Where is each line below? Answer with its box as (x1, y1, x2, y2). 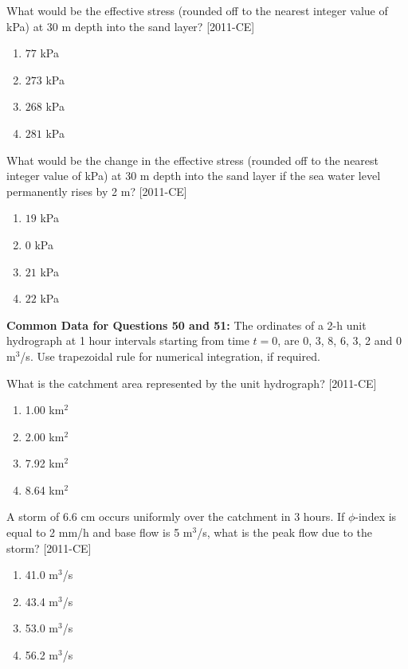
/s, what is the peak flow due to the (197, 524, 372, 541)
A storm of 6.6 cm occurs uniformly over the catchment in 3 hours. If (6, 508, 345, 525)
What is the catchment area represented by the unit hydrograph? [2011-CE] (6, 374, 377, 391)
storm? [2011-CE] (6, 539, 92, 556)
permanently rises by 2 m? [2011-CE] (6, 182, 187, 199)
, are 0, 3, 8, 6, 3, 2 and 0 (277, 332, 402, 349)
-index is (355, 508, 397, 525)
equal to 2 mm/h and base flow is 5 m (6, 524, 193, 541)
